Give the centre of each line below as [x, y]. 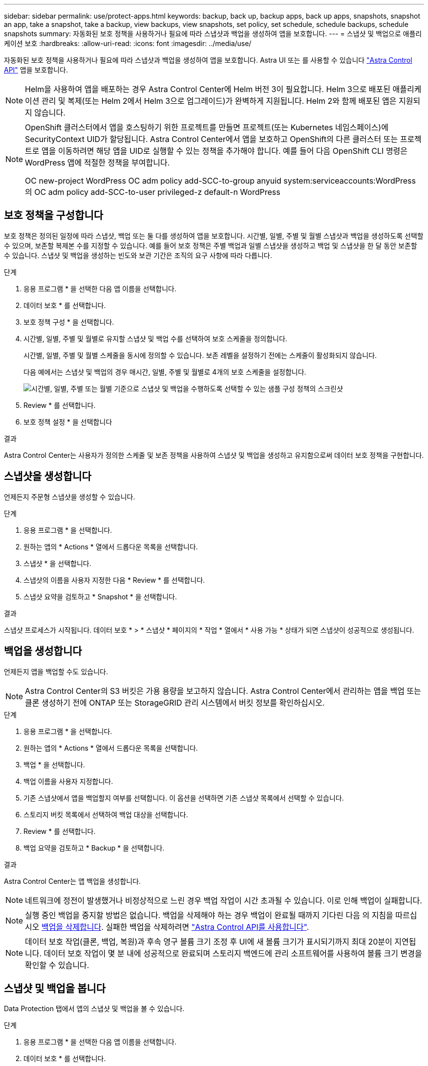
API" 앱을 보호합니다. [36, 70]
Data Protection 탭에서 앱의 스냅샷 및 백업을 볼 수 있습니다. [94, 1009]
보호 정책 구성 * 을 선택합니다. [69, 322]
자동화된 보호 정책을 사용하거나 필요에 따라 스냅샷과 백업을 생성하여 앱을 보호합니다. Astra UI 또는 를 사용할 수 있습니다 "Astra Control [208, 60]
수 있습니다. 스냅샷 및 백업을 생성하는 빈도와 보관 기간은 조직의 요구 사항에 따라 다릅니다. [138, 255]
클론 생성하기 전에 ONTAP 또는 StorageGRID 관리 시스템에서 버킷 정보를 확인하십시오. [175, 702]
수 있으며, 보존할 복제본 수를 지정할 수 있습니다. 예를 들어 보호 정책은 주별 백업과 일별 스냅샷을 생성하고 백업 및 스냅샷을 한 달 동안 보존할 [211, 245]
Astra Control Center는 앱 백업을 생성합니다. [73, 881]
